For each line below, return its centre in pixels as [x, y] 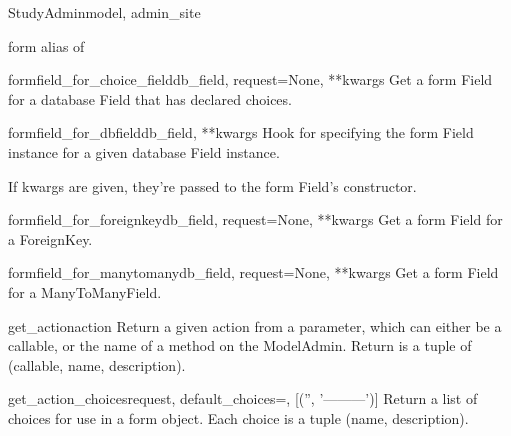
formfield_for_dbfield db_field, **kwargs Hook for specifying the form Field [241, 132]
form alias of [46, 45]
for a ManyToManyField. [85, 291]
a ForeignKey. [50, 238]
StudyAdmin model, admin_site [104, 12]
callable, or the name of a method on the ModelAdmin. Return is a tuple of [240, 345]
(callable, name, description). [97, 364]
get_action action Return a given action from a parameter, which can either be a [255, 325]
